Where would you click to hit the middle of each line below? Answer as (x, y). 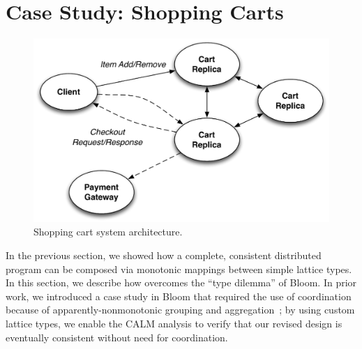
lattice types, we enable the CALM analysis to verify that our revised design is (174, 324)
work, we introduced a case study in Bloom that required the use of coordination (179, 296)
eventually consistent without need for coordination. (117, 337)
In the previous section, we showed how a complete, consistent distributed (164, 255)
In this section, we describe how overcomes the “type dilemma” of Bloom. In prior (181, 282)
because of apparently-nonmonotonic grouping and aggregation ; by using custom (180, 310)
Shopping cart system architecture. (108, 232)
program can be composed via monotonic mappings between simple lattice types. (179, 269)
